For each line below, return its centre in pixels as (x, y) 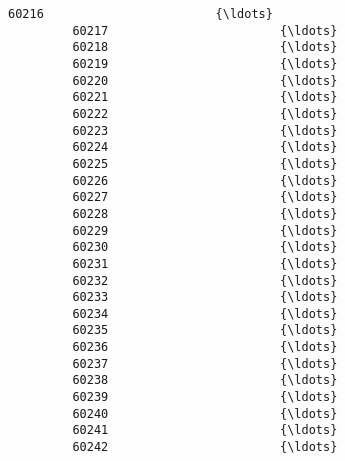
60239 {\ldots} (205, 397)
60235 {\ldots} (205, 330)
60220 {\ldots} (205, 80)
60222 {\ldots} (205, 113)
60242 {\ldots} (205, 447)
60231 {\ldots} (205, 263)
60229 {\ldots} (205, 230)
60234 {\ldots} (205, 313)
